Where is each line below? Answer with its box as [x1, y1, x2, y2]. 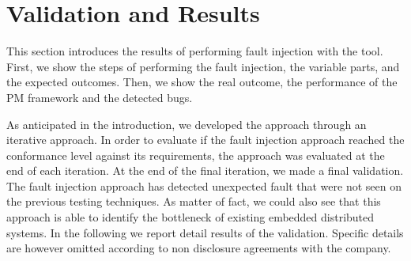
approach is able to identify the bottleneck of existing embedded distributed [6, 209, 375, 225]
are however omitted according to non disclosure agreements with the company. [6, 240, 391, 256]
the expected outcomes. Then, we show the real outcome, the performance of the [6, 74, 398, 90]
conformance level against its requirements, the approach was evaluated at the [6, 146, 385, 163]
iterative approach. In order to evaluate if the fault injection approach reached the [6, 131, 405, 148]
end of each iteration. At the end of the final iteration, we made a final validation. [6, 162, 404, 179]
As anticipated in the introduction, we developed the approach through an [6, 115, 367, 132]
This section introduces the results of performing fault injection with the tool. [6, 43, 383, 59]
